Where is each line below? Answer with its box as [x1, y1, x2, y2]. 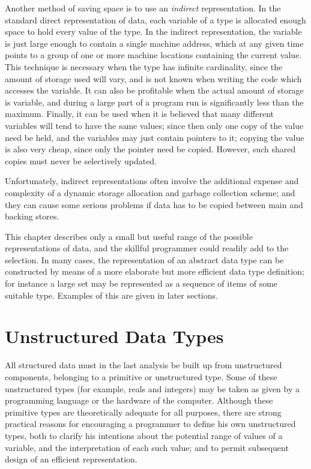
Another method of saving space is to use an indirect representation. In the [5, 2, 281, 14]
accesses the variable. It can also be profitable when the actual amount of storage [5, 84, 304, 97]
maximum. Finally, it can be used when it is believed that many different [5, 107, 274, 120]
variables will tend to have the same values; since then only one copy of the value [5, 119, 304, 131]
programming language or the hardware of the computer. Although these [5, 394, 273, 407]
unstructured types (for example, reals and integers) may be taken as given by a [5, 382, 300, 395]
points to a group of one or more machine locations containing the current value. [5, 49, 302, 61]
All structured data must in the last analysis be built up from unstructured [5, 359, 282, 371]
